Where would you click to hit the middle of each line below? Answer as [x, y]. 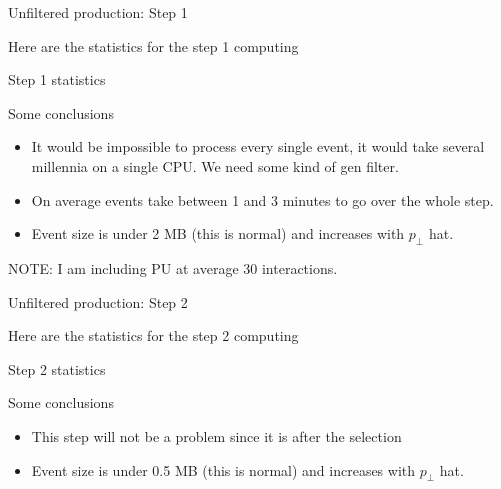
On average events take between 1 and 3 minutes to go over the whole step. [262, 199]
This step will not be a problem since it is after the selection [216, 435]
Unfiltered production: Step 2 [98, 301]
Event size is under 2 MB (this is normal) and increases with [218, 233]
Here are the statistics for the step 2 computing [153, 335]
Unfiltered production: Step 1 [98, 12]
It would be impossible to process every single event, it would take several [258, 146]
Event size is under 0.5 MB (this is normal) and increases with [223, 469]
